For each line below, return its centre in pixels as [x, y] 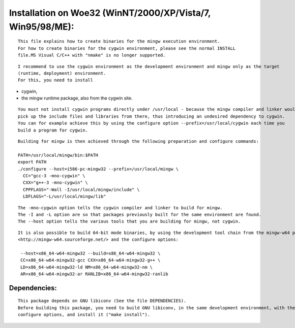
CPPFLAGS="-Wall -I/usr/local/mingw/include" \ [81, 189]
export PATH [32, 162]
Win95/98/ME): [42, 27]
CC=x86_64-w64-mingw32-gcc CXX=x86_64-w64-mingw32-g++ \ [90, 260]
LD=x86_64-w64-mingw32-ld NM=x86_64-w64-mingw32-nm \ [87, 267]
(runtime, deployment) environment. [62, 73]
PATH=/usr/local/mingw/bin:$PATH [58, 155]
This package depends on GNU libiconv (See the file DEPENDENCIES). [102, 301]
